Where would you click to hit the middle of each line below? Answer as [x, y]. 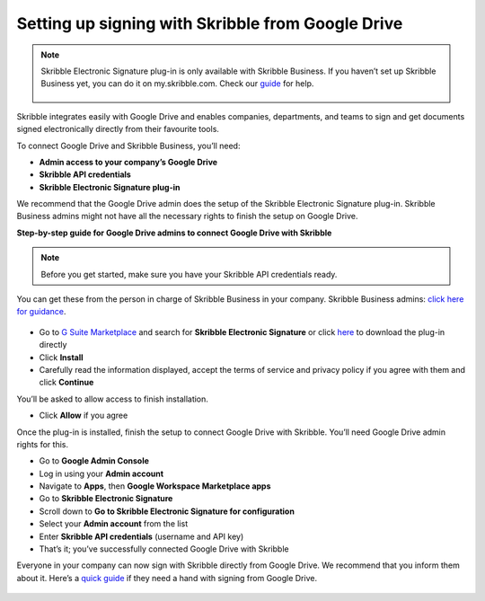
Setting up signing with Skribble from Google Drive [210, 23]
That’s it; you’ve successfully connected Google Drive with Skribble [164, 549]
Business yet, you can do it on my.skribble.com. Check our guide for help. [177, 84]
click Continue [66, 383]
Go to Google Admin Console [94, 461]
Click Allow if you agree [84, 415]
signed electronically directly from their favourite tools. [118, 129]
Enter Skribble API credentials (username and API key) [141, 536]
